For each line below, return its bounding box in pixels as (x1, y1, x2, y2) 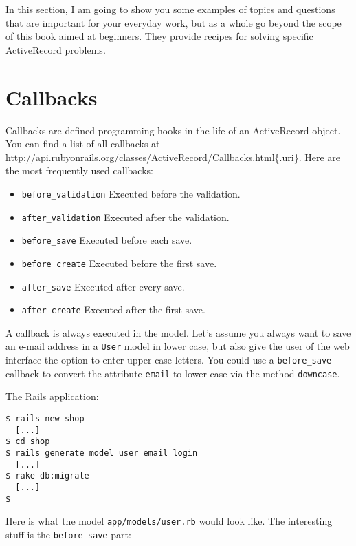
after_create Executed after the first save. (21, 302, 205, 317)
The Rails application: (5, 389, 99, 403)
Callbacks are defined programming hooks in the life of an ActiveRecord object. (5, 123, 341, 137)
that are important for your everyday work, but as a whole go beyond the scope (5, 15, 342, 30)
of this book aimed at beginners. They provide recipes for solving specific (5, 29, 313, 43)
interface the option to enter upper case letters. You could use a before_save (5, 353, 332, 367)
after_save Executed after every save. (21, 279, 185, 293)
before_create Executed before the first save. (21, 255, 217, 270)
